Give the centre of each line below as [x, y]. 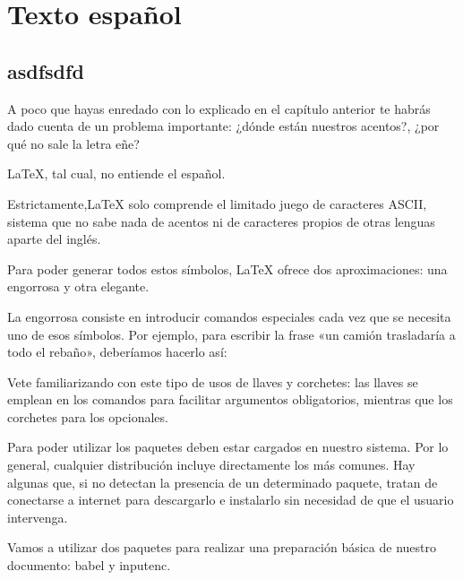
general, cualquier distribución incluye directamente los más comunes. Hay [211, 465]
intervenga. [38, 517]
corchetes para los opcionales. [88, 416]
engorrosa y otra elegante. [78, 286]
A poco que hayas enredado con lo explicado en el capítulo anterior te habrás [219, 108]
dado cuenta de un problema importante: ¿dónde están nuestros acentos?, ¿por [223, 126]
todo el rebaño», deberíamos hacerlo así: [117, 352]
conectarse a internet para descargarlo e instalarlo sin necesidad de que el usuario [231, 500]
